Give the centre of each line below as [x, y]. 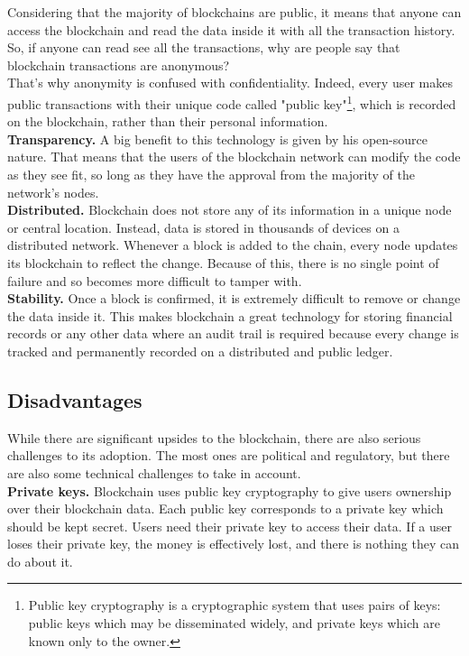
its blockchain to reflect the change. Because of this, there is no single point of [223, 262]
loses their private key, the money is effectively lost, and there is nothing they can [233, 544]
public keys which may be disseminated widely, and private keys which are [234, 623]
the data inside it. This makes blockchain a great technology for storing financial [230, 315]
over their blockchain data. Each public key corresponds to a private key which [225, 508]
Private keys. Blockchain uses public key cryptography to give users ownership [230, 490]
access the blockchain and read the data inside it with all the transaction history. [231, 29]
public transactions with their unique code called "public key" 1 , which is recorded [232, 102]
